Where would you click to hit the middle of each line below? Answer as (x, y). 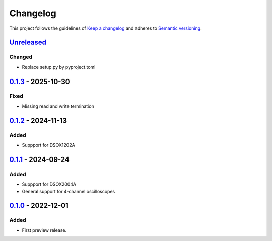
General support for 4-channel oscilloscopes (69, 191)
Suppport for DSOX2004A (49, 184)
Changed (21, 57)
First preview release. (44, 230)
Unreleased (28, 43)
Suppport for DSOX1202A (48, 145)
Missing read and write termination (58, 106)
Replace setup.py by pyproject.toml (59, 67)
